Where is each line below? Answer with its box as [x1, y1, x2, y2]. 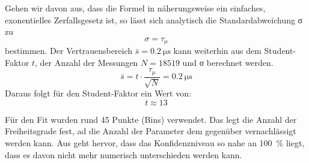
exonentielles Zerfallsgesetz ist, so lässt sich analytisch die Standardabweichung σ [5, 13, 303, 26]
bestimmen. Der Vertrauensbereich [5, 44, 133, 57]
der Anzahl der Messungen [40, 56, 138, 68]
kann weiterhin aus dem [173, 44, 262, 57]
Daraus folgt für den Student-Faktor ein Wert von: [5, 87, 191, 99]
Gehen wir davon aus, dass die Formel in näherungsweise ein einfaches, [5, 2, 266, 14]
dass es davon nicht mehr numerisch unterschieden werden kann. [5, 148, 242, 161]
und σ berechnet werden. [182, 56, 274, 68]
